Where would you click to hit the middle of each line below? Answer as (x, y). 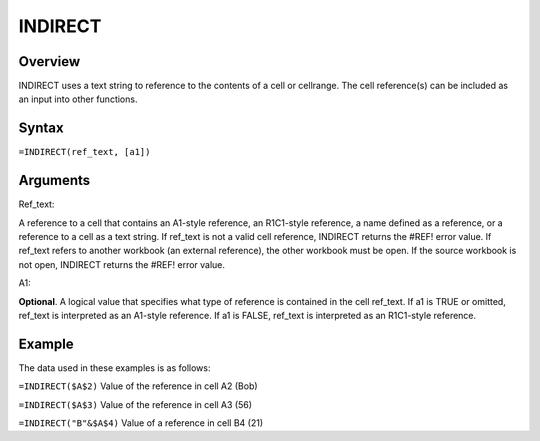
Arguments (54, 180)
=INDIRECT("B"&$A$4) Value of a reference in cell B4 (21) (141, 423)
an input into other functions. (78, 99)
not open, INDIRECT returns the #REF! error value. (121, 264)
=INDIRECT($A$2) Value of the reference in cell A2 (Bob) (138, 386)
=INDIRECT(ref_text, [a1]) (84, 152)
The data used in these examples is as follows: (114, 367)
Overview (49, 61)
